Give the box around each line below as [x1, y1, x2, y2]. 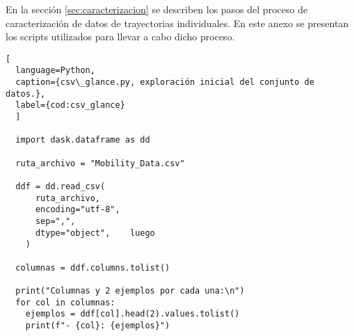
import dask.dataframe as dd [15, 135, 150, 145]
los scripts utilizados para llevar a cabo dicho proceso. [6, 29, 235, 44]
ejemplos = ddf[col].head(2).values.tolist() [25, 309, 240, 319]
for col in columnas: [15, 297, 115, 307]
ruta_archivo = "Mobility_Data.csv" [15, 158, 185, 168]
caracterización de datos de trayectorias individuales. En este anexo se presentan [6, 15, 349, 30]
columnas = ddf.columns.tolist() [15, 262, 170, 273]
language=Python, [15, 65, 95, 76]
